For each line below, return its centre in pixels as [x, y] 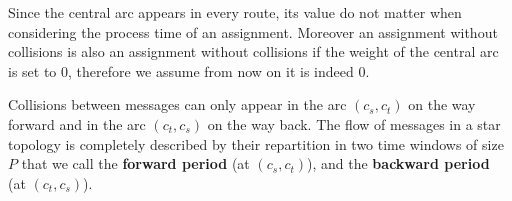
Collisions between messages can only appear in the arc [177, 104]
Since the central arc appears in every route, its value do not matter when [235, 12]
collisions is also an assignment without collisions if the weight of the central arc [253, 51]
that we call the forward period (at [135, 163]
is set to [32, 70]
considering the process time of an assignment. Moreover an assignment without [253, 31]
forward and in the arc [77, 123]
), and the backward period [398, 163]
